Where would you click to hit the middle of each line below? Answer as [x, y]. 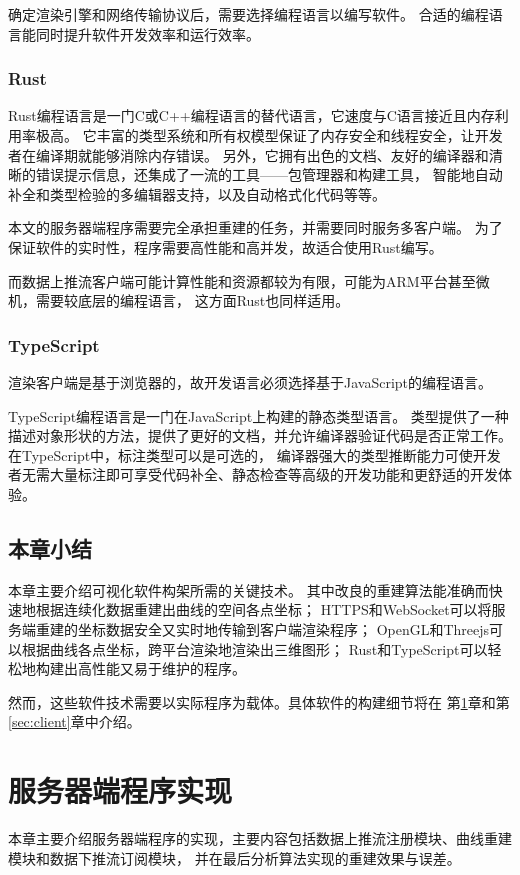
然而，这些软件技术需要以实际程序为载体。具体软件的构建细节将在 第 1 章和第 [259, 701]
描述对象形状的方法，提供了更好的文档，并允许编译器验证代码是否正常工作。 [260, 435]
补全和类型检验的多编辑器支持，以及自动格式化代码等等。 [197, 193]
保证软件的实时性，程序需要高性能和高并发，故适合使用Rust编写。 [225, 246]
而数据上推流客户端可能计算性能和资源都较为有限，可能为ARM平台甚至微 [249, 280]
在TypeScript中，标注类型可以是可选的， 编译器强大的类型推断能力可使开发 [254, 454]
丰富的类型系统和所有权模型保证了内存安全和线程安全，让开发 [299, 135]
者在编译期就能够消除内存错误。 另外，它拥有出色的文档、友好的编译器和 [248, 154]
